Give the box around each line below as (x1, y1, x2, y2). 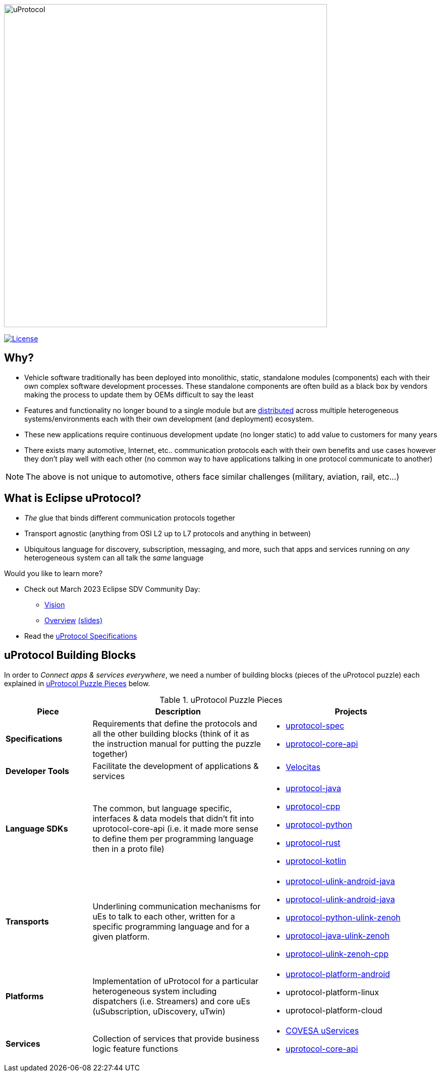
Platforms (6, 991, 44, 1001)
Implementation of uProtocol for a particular (92, 976, 259, 986)
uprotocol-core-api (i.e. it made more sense (92, 823, 259, 834)
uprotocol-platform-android (286, 968, 390, 979)
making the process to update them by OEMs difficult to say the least (24, 390, 254, 399)
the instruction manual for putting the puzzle (92, 738, 261, 749)
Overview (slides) (44, 616, 103, 625)
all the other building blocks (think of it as (92, 728, 250, 739)
